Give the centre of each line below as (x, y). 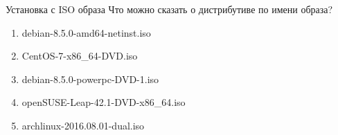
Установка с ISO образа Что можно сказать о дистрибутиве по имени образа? (169, 9)
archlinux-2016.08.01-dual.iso (83, 125)
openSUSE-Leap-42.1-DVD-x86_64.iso (104, 102)
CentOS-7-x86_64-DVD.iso (80, 56)
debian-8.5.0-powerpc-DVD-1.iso (90, 79)
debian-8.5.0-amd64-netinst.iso (86, 32)
